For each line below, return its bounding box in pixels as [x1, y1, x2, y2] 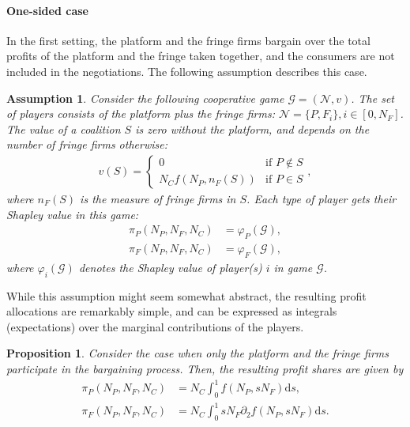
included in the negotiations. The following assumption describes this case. [6, 62, 367, 79]
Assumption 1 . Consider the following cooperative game [6, 89, 284, 106]
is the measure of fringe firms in [80, 190, 236, 206]
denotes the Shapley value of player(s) [78, 259, 262, 275]
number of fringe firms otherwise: [6, 136, 167, 153]
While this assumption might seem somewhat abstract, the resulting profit [6, 287, 367, 304]
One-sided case [6, 2, 88, 18]
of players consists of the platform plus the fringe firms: [6, 105, 275, 122]
